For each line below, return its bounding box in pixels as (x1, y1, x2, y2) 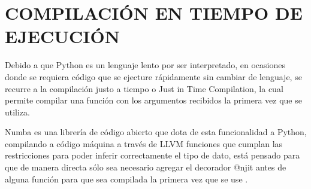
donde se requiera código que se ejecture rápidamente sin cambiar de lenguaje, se (5, 70, 302, 83)
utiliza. (5, 105, 31, 118)
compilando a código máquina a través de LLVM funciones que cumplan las (5, 137, 283, 150)
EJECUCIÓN (5, 24, 120, 48)
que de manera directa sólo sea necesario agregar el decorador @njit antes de (5, 161, 286, 173)
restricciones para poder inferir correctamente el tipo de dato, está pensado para (5, 149, 300, 161)
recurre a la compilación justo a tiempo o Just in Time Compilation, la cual (5, 82, 283, 94)
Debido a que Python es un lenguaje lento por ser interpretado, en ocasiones (5, 59, 285, 71)
